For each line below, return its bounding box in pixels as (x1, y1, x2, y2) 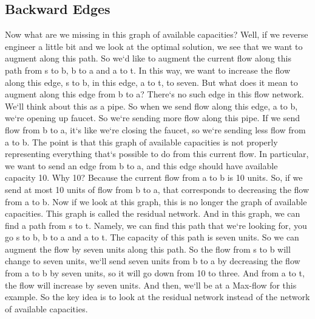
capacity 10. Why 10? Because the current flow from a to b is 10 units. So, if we (5, 171, 303, 184)
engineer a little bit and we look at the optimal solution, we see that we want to (5, 40, 303, 52)
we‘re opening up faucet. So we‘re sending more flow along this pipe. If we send (5, 111, 300, 124)
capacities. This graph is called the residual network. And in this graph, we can (5, 207, 300, 220)
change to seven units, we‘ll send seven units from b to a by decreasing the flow (5, 254, 300, 267)
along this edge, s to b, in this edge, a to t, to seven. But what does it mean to (5, 75, 298, 88)
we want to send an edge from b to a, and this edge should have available (5, 159, 278, 172)
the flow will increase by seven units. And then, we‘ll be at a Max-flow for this (5, 278, 297, 291)
